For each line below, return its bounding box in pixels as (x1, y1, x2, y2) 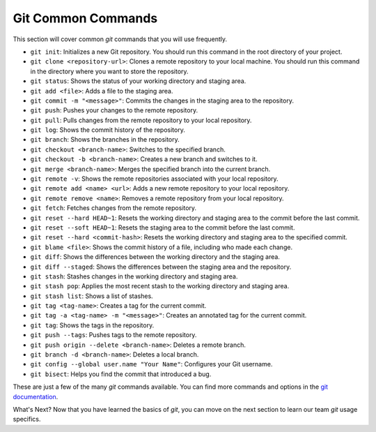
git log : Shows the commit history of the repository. (30, 126, 186, 134)
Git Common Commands (13, 10, 158, 26)
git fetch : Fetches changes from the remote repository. (30, 204, 197, 212)
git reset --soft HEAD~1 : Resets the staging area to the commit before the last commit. (30, 223, 295, 232)
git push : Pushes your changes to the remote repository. (30, 106, 198, 114)
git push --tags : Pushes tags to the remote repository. (30, 331, 197, 339)
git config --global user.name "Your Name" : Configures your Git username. (30, 360, 273, 368)
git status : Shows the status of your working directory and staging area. (30, 77, 246, 85)
